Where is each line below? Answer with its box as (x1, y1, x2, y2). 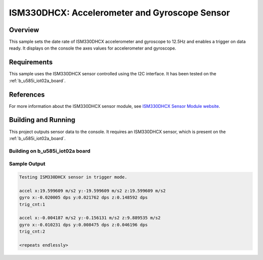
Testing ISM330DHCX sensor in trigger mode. (19, 174, 128, 180)
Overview (9, 26, 39, 34)
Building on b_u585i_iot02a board (9, 147, 91, 154)
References (9, 90, 45, 99)
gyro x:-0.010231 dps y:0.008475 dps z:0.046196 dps (19, 222, 148, 227)
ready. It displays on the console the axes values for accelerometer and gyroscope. (9, 45, 176, 51)
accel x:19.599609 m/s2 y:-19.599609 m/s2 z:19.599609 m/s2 (19, 188, 166, 193)
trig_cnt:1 (19, 202, 45, 207)
